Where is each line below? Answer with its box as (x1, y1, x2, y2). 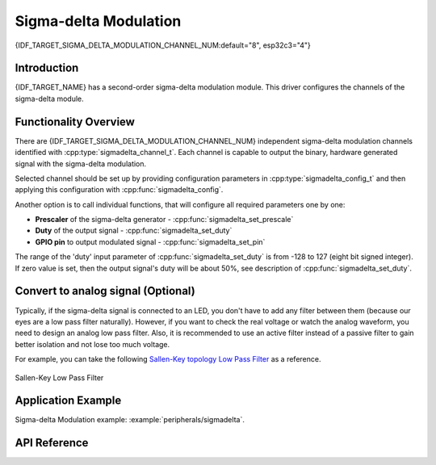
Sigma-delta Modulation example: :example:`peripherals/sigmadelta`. (15, 415, 245, 425)
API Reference (15, 436, 89, 450)
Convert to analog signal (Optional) (15, 284, 195, 298)
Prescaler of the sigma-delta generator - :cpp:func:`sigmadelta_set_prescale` (35, 215, 294, 224)
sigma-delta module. (15, 94, 84, 103)
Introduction (15, 61, 79, 75)
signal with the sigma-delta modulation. (15, 158, 147, 169)
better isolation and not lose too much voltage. (15, 339, 170, 349)
